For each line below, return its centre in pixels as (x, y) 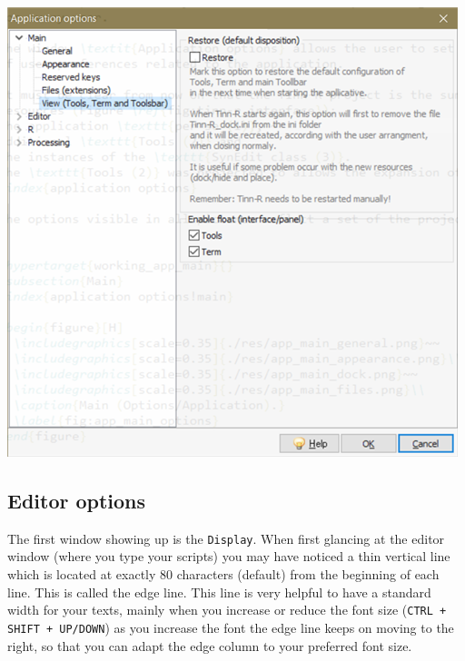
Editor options (77, 500)
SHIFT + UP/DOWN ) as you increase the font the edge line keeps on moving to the (231, 627)
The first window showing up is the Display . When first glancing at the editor (226, 538)
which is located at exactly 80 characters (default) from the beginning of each (223, 574)
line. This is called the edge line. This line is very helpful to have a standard (219, 592)
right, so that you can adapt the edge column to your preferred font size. (210, 645)
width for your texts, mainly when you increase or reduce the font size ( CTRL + (227, 610)
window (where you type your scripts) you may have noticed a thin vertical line (229, 556)
